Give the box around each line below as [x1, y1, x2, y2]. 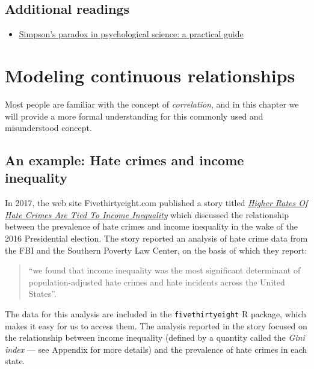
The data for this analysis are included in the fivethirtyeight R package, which [5, 308, 307, 320]
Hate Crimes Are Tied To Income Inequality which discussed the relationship [5, 208, 289, 221]
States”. [28, 287, 57, 300]
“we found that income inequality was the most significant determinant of [28, 264, 301, 276]
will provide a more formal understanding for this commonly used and [5, 109, 263, 122]
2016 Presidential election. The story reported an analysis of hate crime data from [5, 232, 308, 245]
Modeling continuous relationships [5, 63, 295, 87]
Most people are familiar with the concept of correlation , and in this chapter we [5, 97, 299, 110]
